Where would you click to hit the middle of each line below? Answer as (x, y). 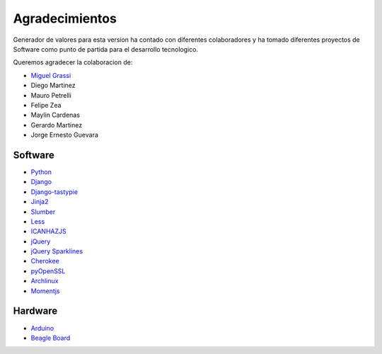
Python (41, 172)
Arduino (42, 328)
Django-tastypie (54, 192)
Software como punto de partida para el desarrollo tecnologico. (105, 49)
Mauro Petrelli (51, 95)
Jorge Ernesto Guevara (65, 135)
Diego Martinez (53, 86)
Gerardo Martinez (57, 125)
